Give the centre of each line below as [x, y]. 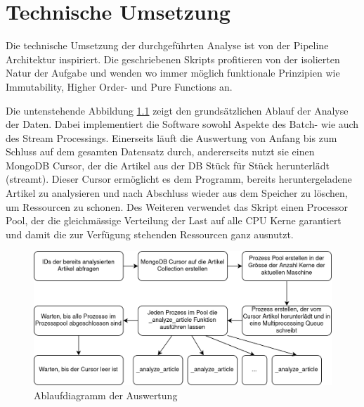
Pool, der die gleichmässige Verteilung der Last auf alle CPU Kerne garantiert [174, 220]
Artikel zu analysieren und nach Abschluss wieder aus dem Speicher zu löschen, [177, 193]
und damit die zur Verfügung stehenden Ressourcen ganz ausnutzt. [150, 234]
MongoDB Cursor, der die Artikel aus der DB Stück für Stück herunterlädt [168, 165]
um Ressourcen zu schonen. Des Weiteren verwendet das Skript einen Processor [177, 206]
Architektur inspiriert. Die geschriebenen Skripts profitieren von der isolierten [173, 59]
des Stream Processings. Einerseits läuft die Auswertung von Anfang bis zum [171, 137]
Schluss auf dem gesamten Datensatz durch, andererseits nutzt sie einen [160, 151]
